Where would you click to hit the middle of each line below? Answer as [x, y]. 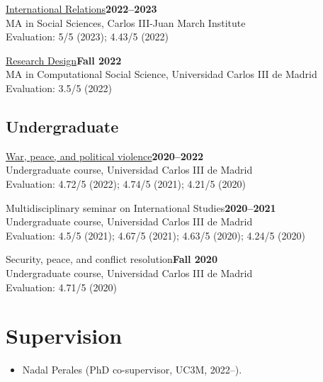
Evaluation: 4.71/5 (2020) [61, 287]
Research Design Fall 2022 [64, 60]
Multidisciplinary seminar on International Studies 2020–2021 [141, 207]
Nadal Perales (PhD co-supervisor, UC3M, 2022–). [132, 370]
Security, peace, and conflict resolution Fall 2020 [112, 259]
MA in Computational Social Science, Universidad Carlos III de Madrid [161, 74]
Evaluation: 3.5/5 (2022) [59, 88]
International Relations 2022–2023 [81, 9]
